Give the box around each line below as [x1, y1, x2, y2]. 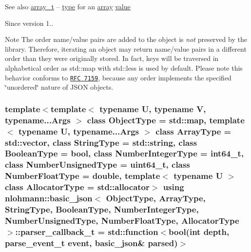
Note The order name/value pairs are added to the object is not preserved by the [5, 34, 247, 44]
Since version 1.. [5, 18, 53, 28]
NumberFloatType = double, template [5, 170, 160, 182]
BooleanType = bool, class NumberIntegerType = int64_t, [5, 147, 244, 159]
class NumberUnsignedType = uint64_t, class [5, 158, 190, 171]
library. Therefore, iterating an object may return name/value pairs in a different [5, 43, 247, 54]
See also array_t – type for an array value [5, 1, 131, 11]
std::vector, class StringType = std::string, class [5, 136, 197, 148]
